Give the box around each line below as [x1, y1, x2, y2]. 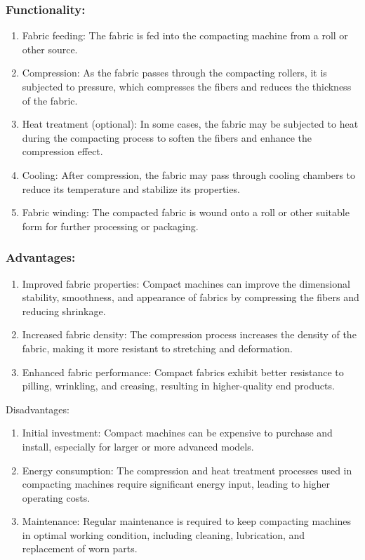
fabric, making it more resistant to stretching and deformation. [22, 340, 293, 355]
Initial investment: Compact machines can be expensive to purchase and [22, 425, 333, 440]
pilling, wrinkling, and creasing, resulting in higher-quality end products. [22, 378, 335, 393]
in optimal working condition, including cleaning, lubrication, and [22, 527, 305, 542]
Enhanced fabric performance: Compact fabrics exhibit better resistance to [22, 364, 344, 379]
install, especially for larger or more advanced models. [22, 439, 254, 453]
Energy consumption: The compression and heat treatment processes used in [22, 462, 352, 477]
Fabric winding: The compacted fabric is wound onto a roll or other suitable [22, 205, 350, 220]
